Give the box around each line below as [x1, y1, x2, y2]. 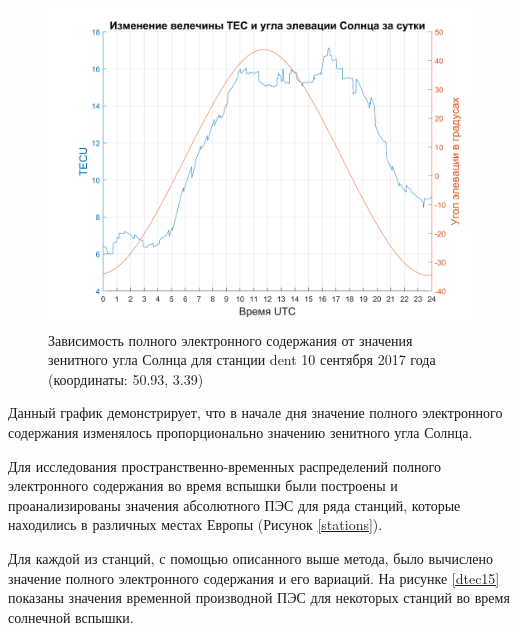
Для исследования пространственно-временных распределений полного [8, 455, 441, 476]
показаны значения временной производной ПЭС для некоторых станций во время [8, 587, 510, 608]
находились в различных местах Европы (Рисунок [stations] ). [8, 514, 383, 535]
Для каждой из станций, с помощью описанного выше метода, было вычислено [8, 547, 493, 568]
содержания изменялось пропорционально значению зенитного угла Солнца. [8, 421, 473, 442]
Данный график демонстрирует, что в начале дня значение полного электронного [8, 402, 503, 423]
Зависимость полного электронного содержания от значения [48, 329, 413, 350]
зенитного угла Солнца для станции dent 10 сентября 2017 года [48, 349, 436, 370]
